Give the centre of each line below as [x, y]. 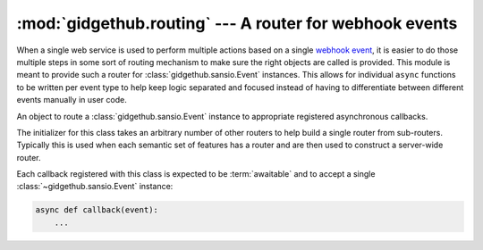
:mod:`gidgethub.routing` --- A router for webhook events [237, 23]
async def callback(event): [97, 210]
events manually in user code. [72, 100]
